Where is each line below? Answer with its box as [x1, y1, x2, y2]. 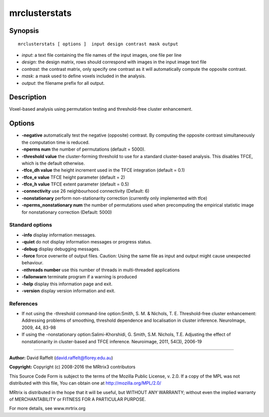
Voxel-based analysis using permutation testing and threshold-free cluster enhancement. [9, 106, 193, 112]
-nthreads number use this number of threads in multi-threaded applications [21, 267, 180, 273]
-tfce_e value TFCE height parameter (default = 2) [21, 174, 126, 180]
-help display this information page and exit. [21, 281, 113, 287]
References [9, 300, 38, 307]
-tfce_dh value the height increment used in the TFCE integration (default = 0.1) [21, 167, 185, 173]
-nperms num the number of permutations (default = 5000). [21, 146, 145, 152]
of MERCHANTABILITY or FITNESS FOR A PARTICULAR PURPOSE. [9, 396, 146, 402]
